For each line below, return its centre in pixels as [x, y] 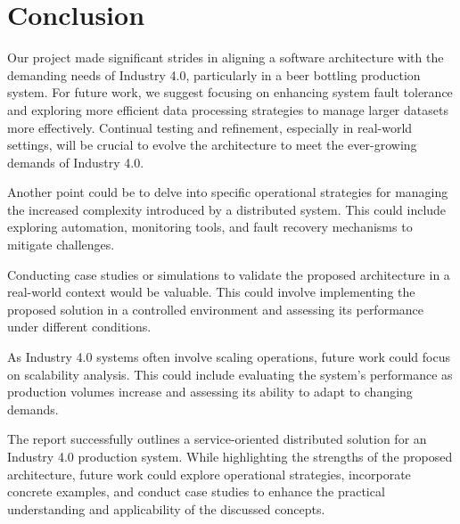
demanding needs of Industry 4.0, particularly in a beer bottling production [214, 74]
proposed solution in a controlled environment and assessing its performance [216, 309]
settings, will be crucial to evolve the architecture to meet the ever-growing [212, 145]
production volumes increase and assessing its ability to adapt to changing [210, 392]
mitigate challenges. [61, 245]
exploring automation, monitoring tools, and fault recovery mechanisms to [210, 227]
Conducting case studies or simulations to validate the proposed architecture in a [229, 274]
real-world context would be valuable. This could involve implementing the [211, 292]
